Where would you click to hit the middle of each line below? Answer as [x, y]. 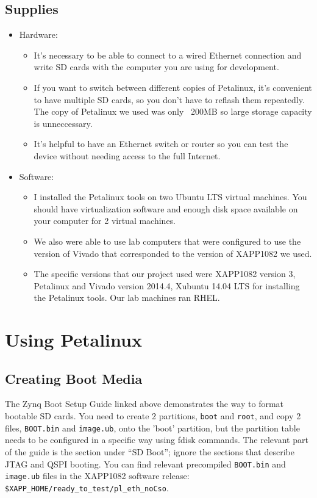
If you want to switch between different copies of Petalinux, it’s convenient [173, 87]
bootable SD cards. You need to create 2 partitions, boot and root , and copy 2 [153, 416]
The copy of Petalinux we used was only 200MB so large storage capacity [173, 111]
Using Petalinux [73, 340]
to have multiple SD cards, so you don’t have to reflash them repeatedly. [169, 99]
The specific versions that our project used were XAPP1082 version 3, [165, 274]
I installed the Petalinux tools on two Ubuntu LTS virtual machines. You [170, 197]
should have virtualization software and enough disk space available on [166, 208]
